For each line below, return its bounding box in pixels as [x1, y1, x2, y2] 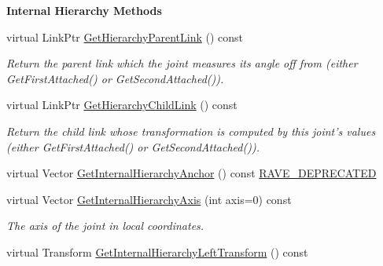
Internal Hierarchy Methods [6, 2, 162, 18]
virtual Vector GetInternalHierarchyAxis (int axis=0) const [6, 191, 292, 207]
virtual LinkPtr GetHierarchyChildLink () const [6, 97, 238, 113]
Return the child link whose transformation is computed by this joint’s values [6, 122, 376, 139]
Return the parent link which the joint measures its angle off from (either [6, 55, 358, 71]
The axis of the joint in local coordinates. [6, 217, 204, 234]
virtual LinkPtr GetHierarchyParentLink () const [6, 28, 244, 45]
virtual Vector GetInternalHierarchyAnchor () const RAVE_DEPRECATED [6, 165, 377, 181]
